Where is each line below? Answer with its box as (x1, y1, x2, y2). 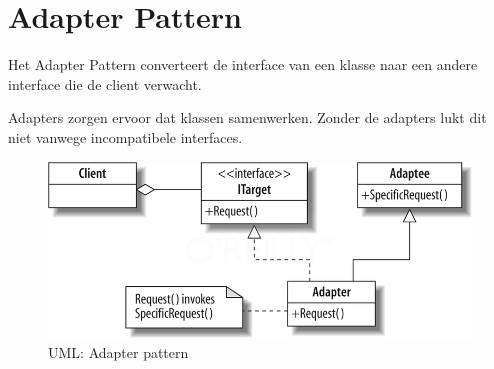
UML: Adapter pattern (48, 341, 189, 362)
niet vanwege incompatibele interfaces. (8, 126, 243, 147)
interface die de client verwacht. (8, 73, 202, 94)
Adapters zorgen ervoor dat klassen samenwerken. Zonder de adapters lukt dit (8, 107, 487, 128)
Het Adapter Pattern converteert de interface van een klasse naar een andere (8, 54, 478, 75)
